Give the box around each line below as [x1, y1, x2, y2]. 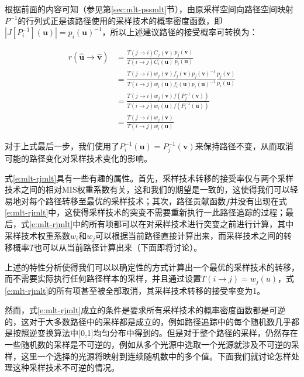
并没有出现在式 [229, 194, 287, 207]
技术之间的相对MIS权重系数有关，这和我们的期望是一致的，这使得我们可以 [5, 183, 290, 196]
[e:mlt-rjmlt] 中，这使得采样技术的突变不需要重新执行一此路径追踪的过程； [5, 206, 286, 218]
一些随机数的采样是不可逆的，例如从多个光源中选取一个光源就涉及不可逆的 [5, 338, 291, 351]
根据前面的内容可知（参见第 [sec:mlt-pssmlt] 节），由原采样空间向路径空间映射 [5, 3, 294, 15]
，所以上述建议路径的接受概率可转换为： [102, 26, 258, 38]
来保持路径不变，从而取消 [195, 140, 293, 152]
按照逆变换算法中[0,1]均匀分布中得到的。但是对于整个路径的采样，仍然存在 [12, 327, 298, 339]
